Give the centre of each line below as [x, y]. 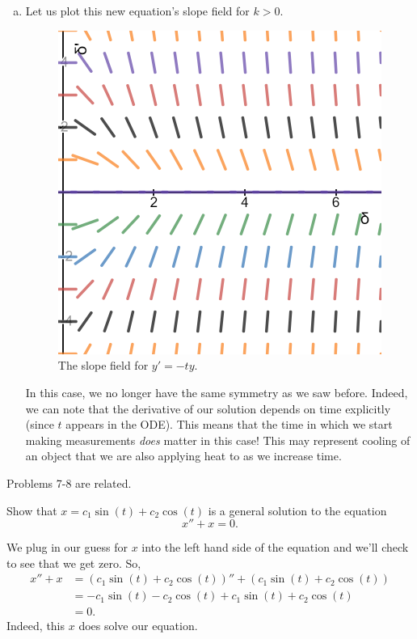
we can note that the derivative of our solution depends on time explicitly [208, 408]
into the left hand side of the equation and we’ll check [275, 547]
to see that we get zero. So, [74, 563]
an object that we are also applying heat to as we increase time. [183, 456]
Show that [32, 510]
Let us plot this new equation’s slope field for [137, 11]
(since [40, 424]
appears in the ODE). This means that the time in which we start [229, 424]
